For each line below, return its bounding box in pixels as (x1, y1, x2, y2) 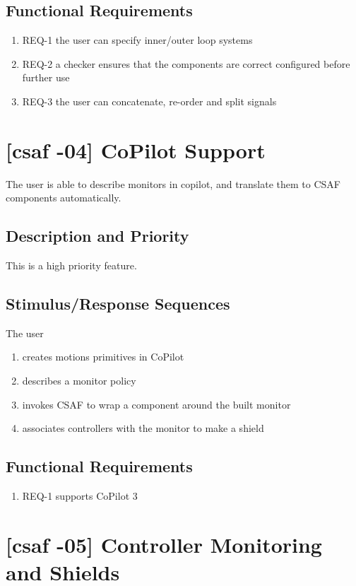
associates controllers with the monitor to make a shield (22, 421, 264, 435)
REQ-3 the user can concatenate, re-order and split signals (22, 93, 277, 108)
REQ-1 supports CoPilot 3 (22, 488, 138, 503)
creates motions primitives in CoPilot (22, 349, 184, 364)
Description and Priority (6, 225, 189, 247)
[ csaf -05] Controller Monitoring (6, 529, 322, 558)
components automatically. (6, 190, 121, 205)
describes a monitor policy (22, 373, 136, 388)
